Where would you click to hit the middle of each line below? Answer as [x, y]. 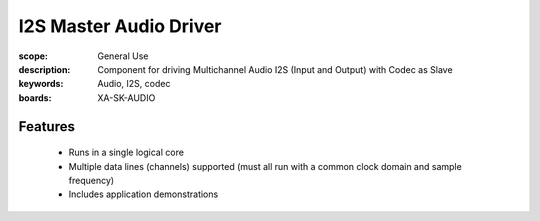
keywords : [41, 84]
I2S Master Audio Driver [120, 26]
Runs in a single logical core [126, 152]
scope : [33, 56]
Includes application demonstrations [143, 194]
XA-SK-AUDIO [126, 97]
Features [46, 126]
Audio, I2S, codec [134, 84]
